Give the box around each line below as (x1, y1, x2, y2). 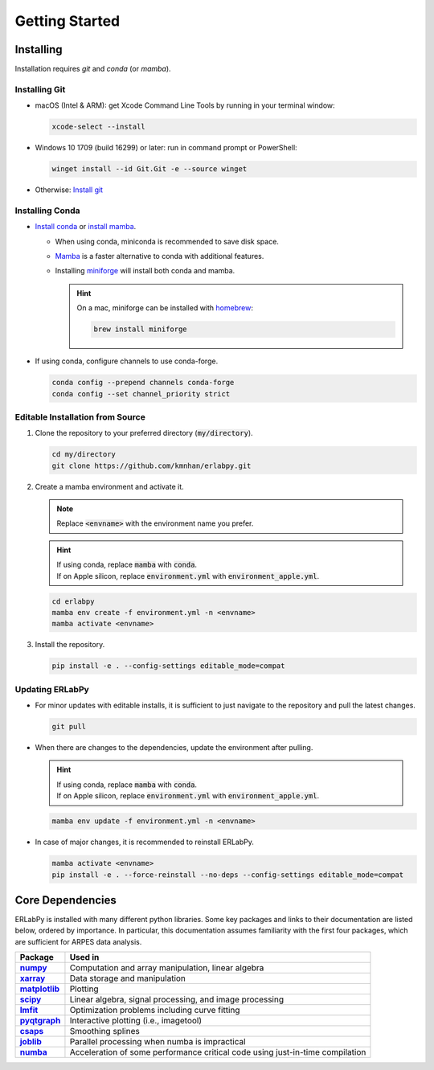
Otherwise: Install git (35, 185, 104, 195)
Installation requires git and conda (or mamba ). (14, 64, 172, 74)
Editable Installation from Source (14, 411, 146, 422)
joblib (19, 1036, 42, 1047)
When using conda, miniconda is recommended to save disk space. (55, 236, 279, 246)
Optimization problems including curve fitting (69, 1005, 240, 1016)
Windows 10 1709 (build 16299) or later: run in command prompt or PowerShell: (35, 143, 297, 153)
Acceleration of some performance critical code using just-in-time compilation (69, 1047, 366, 1058)
